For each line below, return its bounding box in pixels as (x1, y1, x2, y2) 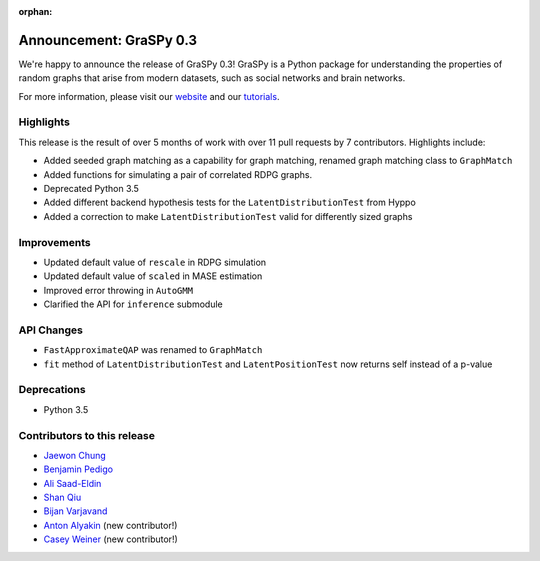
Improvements (18, 235, 91, 249)
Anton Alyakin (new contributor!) (43, 519, 178, 531)
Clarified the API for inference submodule (43, 298, 224, 310)
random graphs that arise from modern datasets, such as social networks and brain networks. (18, 72, 406, 84)
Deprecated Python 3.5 (43, 183, 140, 194)
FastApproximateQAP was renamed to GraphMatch (43, 344, 263, 356)
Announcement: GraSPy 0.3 (18, 31, 197, 49)
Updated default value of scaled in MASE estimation (43, 270, 263, 282)
